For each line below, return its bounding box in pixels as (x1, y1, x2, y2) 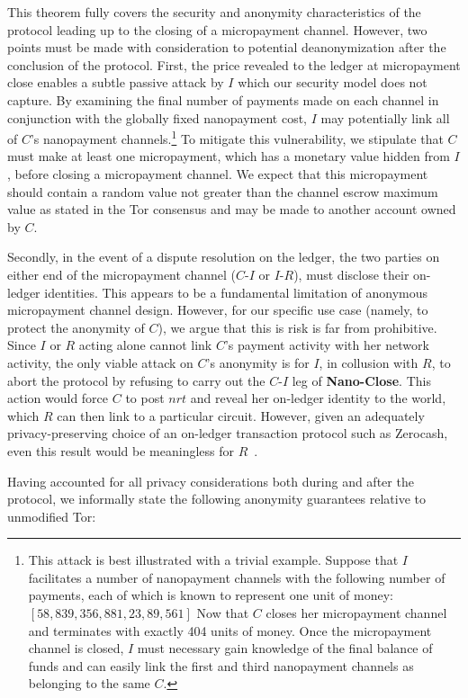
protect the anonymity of (7, 318, 145, 336)
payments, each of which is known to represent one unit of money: (28, 586, 393, 604)
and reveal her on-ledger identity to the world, (190, 389, 446, 407)
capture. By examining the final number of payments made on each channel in (7, 90, 439, 109)
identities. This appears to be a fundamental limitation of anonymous (44, 282, 428, 301)
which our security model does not (238, 73, 427, 92)
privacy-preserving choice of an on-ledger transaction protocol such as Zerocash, (7, 424, 448, 443)
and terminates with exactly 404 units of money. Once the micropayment (28, 621, 432, 640)
